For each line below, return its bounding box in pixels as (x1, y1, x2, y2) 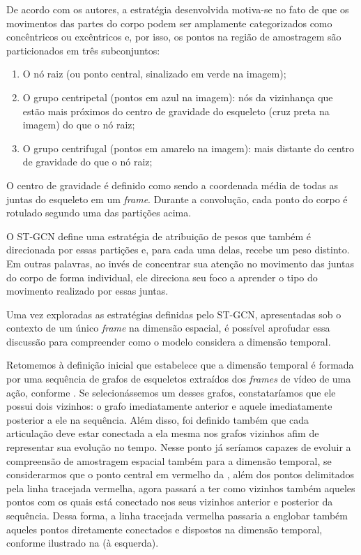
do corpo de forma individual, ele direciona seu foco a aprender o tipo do (6, 269, 318, 284)
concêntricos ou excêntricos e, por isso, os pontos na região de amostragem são (6, 29, 341, 44)
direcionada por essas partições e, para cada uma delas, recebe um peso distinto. (6, 242, 350, 257)
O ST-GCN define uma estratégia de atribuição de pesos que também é (6, 228, 312, 243)
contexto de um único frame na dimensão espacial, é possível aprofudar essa (6, 320, 330, 335)
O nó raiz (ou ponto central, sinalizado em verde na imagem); (22, 66, 286, 81)
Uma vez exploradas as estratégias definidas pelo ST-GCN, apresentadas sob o (6, 306, 341, 321)
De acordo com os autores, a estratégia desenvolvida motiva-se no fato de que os (6, 2, 349, 16)
